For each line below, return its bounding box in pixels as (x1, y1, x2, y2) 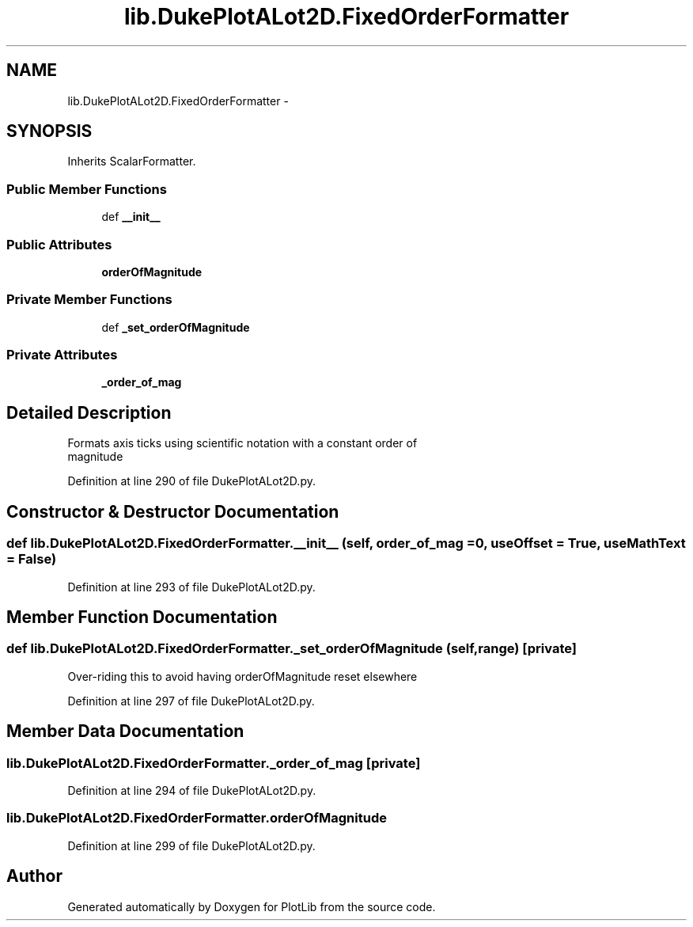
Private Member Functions (6, 291, 172, 308)
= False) (6, 551, 57, 568)
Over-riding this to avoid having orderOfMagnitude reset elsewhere (67, 669, 418, 683)
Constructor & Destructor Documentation (6, 501, 339, 522)
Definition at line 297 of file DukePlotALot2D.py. (67, 693, 315, 708)
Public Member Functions (6, 180, 167, 197)
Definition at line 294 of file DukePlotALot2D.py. (67, 783, 316, 797)
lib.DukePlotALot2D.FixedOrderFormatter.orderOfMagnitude (6, 810, 387, 826)
